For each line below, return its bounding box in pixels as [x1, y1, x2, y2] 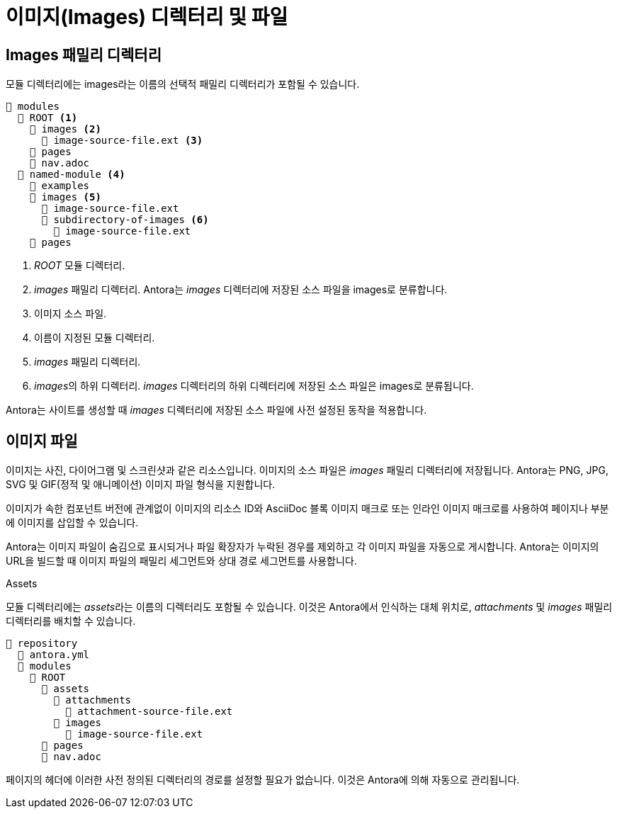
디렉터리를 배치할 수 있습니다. [6, 615, 136, 628]
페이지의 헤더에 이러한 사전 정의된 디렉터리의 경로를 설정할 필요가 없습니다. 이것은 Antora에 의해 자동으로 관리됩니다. [6, 774, 520, 786]
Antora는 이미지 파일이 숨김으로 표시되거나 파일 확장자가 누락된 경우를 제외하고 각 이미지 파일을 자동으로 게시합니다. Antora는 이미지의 [6, 541, 599, 553]
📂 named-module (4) [17, 169, 125, 181]
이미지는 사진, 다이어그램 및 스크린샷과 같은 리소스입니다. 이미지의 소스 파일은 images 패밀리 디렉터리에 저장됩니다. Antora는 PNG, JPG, [6, 464, 608, 477]
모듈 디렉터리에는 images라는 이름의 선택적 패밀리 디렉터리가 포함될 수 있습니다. [6, 78, 360, 91]
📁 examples [29, 180, 90, 192]
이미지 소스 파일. [34, 307, 107, 320]
